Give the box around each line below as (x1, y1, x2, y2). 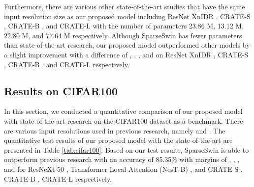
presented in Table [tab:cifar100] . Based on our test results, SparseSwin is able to (4, 144, 249, 155)
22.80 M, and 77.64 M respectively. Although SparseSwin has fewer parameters (4, 30, 242, 40)
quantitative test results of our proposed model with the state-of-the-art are (4, 135, 233, 145)
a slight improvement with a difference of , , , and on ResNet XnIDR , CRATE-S (4, 49, 249, 59)
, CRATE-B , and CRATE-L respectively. (4, 59, 129, 69)
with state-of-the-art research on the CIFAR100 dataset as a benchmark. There (4, 115, 243, 126)
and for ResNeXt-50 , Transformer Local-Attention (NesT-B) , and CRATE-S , (4, 163, 243, 174)
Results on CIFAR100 (4, 83, 118, 98)
